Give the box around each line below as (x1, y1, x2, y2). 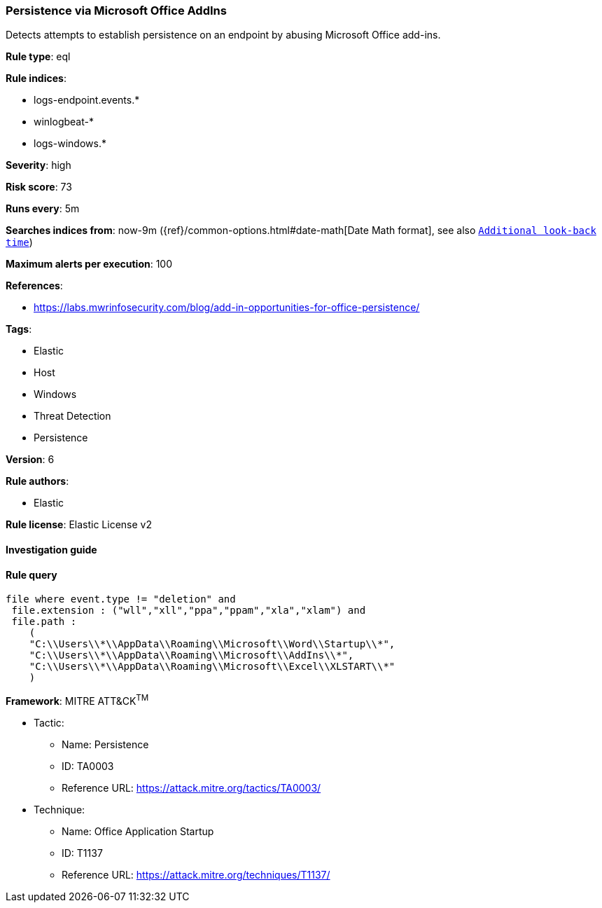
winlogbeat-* (34, 116, 94, 128)
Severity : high (6, 159, 71, 172)
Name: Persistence (62, 738, 149, 750)
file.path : (11, 616, 77, 628)
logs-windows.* (34, 137, 106, 150)
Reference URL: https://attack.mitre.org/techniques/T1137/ (62, 868, 330, 881)
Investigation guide (6, 543, 97, 556)
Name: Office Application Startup (62, 825, 214, 837)
